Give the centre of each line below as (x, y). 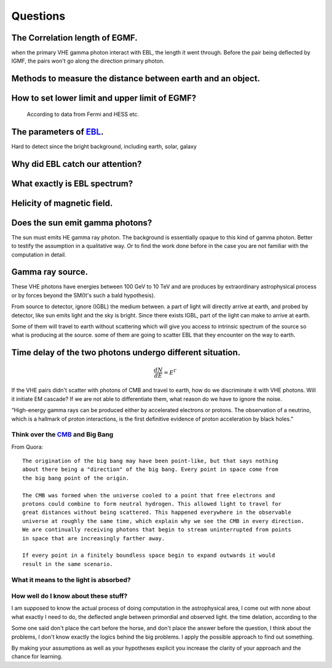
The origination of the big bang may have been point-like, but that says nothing (150, 461)
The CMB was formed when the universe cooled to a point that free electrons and (149, 495)
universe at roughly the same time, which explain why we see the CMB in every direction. (163, 521)
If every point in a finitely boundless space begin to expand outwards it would (149, 555)
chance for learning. (37, 656)
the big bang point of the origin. (76, 478)
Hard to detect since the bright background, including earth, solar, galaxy (104, 146)
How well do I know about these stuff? (69, 596)
